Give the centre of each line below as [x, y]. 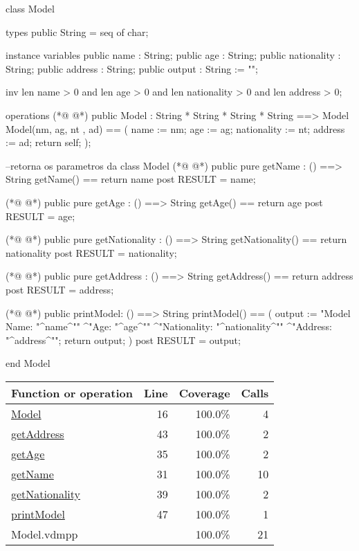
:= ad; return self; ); [48, 142]
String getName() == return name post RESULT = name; [131, 179]
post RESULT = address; [60, 289]
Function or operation [72, 392]
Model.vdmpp [45, 534]
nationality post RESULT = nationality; [91, 252]
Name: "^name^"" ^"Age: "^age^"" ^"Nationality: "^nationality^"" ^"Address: [169, 326]
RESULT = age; [40, 216]
